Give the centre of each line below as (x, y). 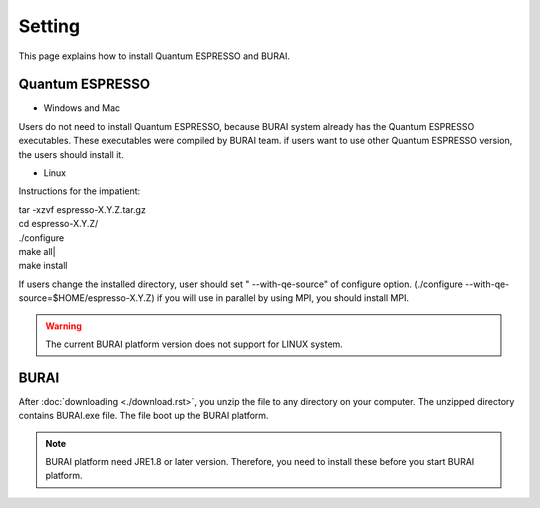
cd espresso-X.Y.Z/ (58, 224)
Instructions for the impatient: (79, 191)
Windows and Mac (82, 108)
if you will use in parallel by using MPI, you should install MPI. (283, 298)
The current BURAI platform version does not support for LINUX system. (194, 344)
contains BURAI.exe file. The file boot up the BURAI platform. (143, 416)
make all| (37, 251)
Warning (63, 326)
